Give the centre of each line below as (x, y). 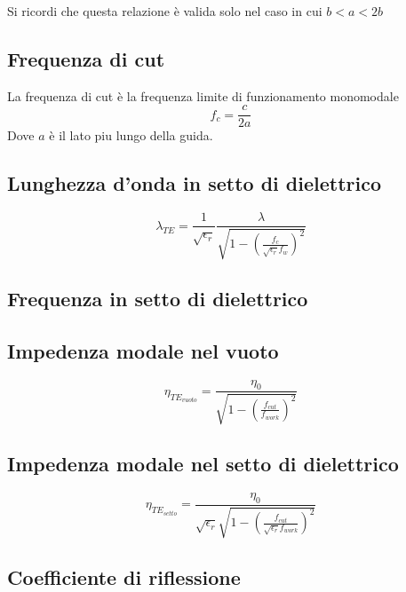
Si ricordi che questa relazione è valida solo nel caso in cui (165, 11)
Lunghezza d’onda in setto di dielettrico (194, 183)
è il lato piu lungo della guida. (131, 135)
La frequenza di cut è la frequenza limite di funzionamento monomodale (203, 95)
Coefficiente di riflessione (124, 576)
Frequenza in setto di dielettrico (158, 299)
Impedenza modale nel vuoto (143, 350)
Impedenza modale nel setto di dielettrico (203, 464)
